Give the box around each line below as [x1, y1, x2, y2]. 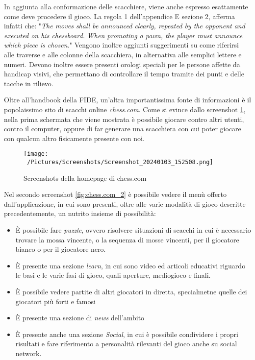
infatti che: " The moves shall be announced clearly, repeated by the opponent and [4, 21, 245, 31]
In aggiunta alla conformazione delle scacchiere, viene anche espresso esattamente [4, 1, 248, 11]
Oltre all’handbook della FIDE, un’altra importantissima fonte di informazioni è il [4, 95, 251, 105]
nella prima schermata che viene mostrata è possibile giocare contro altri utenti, [4, 114, 244, 124]
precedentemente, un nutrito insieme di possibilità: [4, 208, 156, 218]
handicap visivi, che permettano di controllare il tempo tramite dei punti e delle [4, 69, 244, 79]
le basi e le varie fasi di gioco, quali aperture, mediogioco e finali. [15, 270, 211, 280]
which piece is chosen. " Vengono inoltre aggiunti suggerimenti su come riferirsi [4, 40, 239, 50]
